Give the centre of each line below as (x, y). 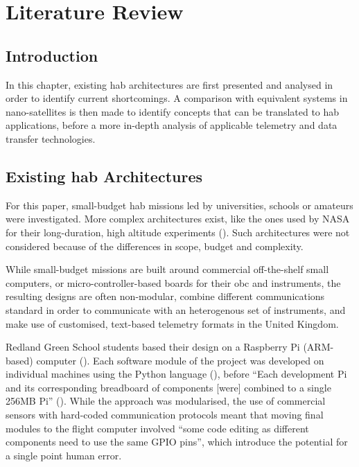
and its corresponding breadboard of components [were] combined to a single (168, 387)
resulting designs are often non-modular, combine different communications (165, 296)
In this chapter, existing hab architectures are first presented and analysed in (169, 84)
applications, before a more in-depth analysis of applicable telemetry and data (172, 125)
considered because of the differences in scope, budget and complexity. (155, 246)
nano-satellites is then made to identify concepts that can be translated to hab (173, 111)
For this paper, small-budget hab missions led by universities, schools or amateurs (179, 205)
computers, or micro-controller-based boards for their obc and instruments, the (173, 282)
